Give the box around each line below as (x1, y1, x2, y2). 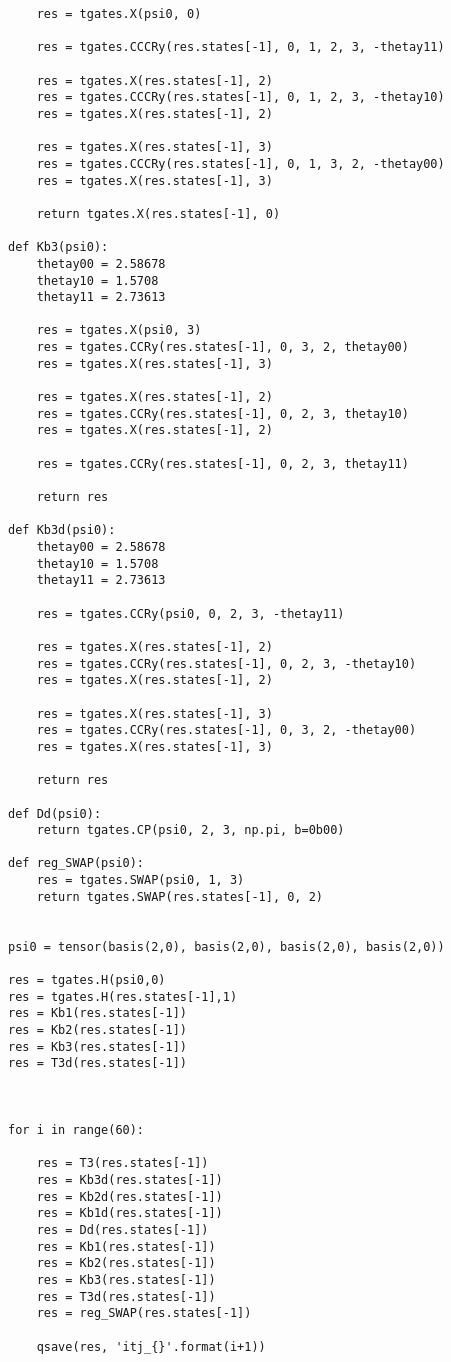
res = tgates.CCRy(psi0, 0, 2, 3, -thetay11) (36, 606, 345, 621)
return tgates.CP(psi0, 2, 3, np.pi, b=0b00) (36, 823, 345, 838)
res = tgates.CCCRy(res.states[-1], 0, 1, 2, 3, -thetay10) (36, 90, 445, 105)
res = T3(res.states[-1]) (36, 1156, 209, 1171)
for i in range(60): (8, 1122, 145, 1137)
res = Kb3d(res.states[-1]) (36, 1172, 223, 1187)
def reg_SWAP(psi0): (8, 856, 145, 871)
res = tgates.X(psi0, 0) (36, 7, 202, 21)
